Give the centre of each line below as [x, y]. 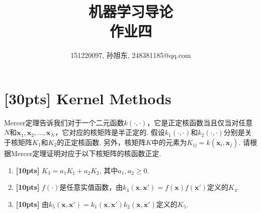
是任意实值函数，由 [91, 187]
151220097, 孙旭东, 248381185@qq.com [131, 55]
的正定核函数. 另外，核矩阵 [101, 142]
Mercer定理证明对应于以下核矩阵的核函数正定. [86, 153]
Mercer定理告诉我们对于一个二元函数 [64, 122]
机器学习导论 [130, 11]
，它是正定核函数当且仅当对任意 [200, 122]
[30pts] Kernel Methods [88, 98]
